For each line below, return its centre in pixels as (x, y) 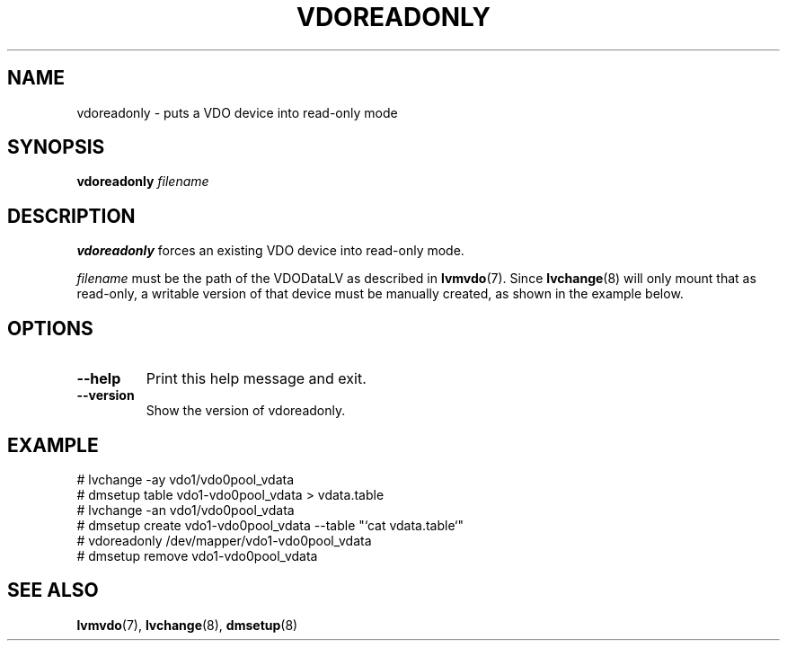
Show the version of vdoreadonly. (246, 411)
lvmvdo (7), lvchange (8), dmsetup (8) (187, 625)
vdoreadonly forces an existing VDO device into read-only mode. (270, 251)
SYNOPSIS (56, 147)
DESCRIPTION (71, 216)
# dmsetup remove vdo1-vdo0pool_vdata (197, 555)
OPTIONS (50, 328)
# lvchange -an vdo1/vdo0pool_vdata (186, 510)
